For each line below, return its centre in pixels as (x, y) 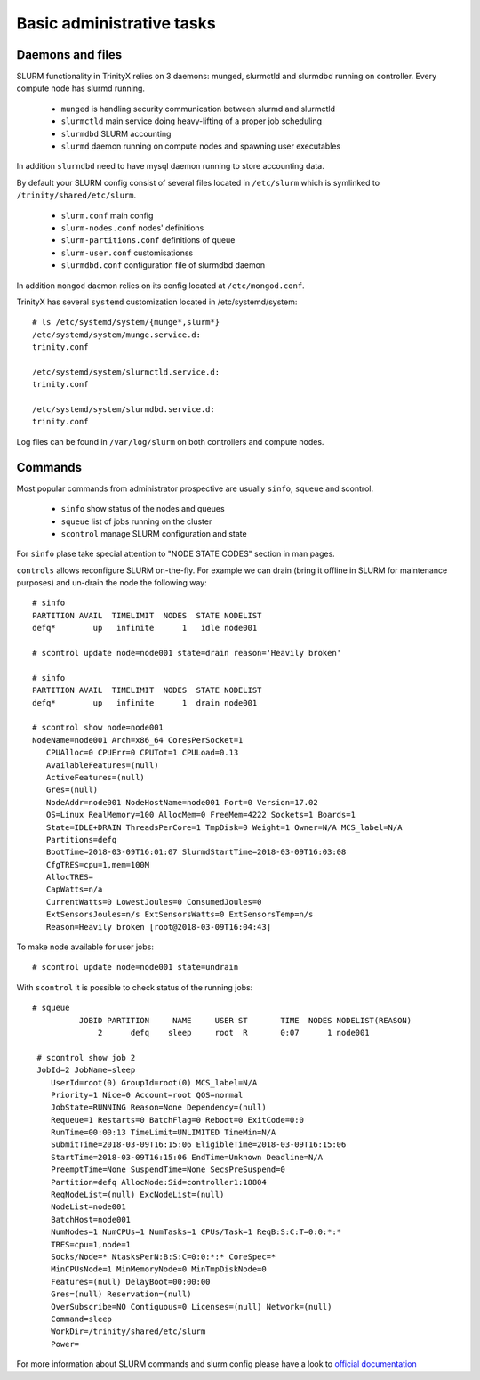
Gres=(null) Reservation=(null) (121, 1294)
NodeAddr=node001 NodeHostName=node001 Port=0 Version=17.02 (182, 802)
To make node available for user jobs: (85, 947)
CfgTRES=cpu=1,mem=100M (98, 864)
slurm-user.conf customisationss (127, 253)
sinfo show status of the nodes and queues (143, 509)
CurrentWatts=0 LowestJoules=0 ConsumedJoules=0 (154, 902)
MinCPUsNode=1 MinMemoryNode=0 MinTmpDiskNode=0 (158, 1269)
